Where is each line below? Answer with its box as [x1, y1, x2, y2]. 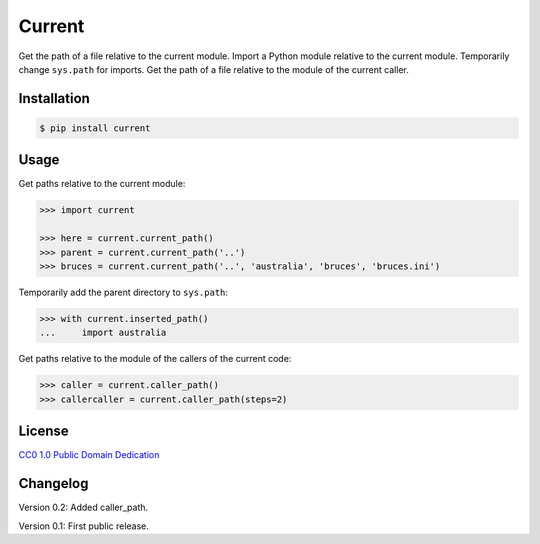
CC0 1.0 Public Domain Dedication [18, 449, 160, 461]
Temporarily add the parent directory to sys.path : [18, 286, 229, 298]
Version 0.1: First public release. [18, 520, 150, 532]
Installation [18, 90, 90, 107]
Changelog [18, 475, 89, 492]
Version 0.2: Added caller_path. [18, 501, 149, 514]
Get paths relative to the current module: [18, 178, 186, 190]
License [18, 423, 69, 440]
